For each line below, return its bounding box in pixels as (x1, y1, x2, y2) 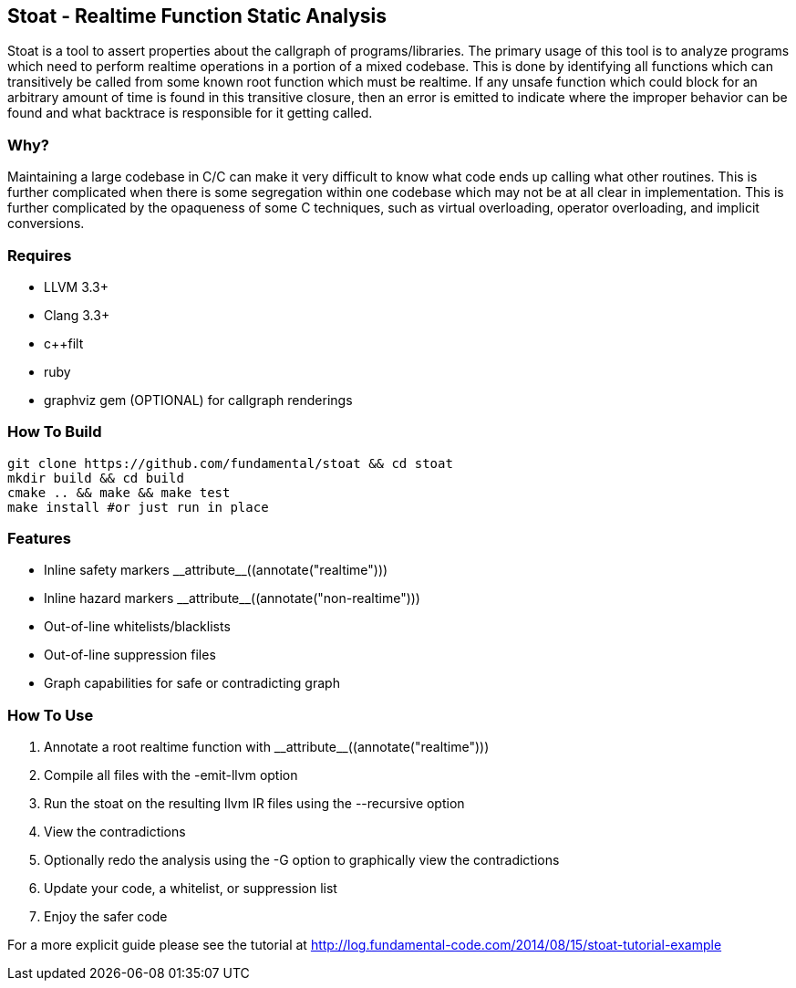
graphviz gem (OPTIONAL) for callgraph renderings (44, 391, 353, 408)
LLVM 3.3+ (44, 278, 109, 295)
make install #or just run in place (7, 499, 269, 515)
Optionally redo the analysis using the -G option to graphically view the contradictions (44, 852, 560, 868)
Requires (7, 245, 72, 265)
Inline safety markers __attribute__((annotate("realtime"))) (44, 562, 388, 578)
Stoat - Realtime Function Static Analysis (7, 5, 388, 27)
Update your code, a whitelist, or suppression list (44, 880, 337, 897)
